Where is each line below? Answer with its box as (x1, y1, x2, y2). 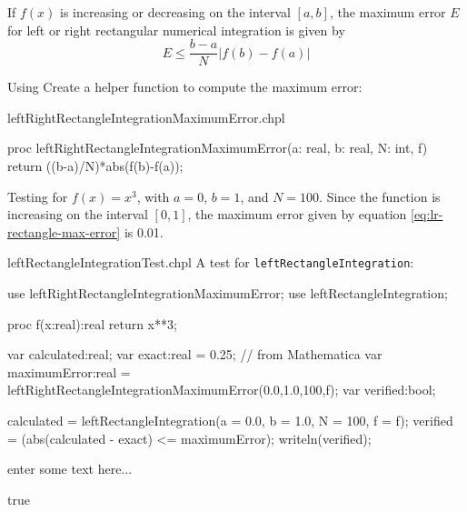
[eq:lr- (411, 205, 443, 224)
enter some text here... (7, 459, 133, 478)
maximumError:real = (7, 362, 131, 381)
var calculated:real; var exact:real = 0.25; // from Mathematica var (7, 345, 383, 364)
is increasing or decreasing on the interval (60, 3, 291, 21)
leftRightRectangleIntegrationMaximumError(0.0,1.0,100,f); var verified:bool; (7, 380, 436, 399)
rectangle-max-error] (7, 222, 121, 241)
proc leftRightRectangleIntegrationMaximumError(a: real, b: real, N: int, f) (7, 138, 428, 157)
